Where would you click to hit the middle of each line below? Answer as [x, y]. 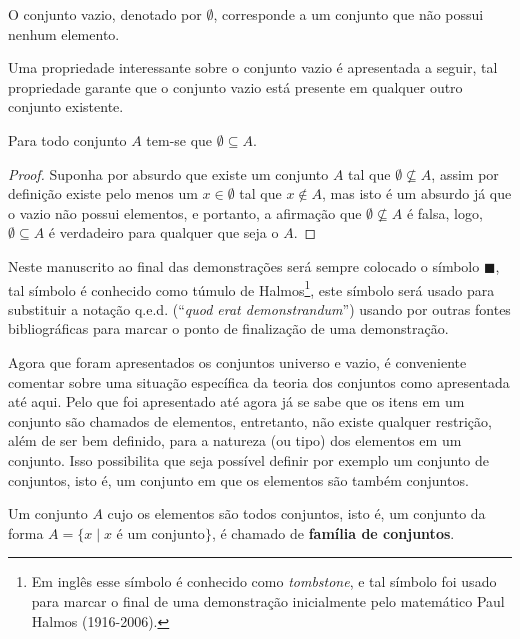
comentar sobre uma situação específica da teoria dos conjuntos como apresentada [259, 381]
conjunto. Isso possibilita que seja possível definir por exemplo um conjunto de [248, 459]
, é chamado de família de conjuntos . [333, 532]
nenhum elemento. [64, 33]
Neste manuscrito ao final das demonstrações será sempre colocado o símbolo [244, 265]
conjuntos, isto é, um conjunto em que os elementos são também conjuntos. [238, 479]
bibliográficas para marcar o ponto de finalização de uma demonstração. [228, 328]
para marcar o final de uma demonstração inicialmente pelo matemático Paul [268, 600]
